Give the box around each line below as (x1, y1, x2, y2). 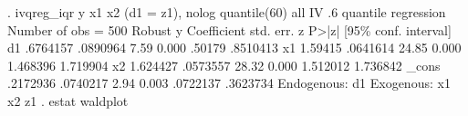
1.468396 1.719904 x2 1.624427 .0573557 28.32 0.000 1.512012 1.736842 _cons (7, 55, 441, 74)
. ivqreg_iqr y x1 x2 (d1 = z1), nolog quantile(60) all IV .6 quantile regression (7, 3, 446, 21)
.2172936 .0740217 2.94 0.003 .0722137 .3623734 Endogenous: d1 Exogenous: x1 (7, 73, 451, 92)
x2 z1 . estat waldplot (7, 91, 129, 110)
